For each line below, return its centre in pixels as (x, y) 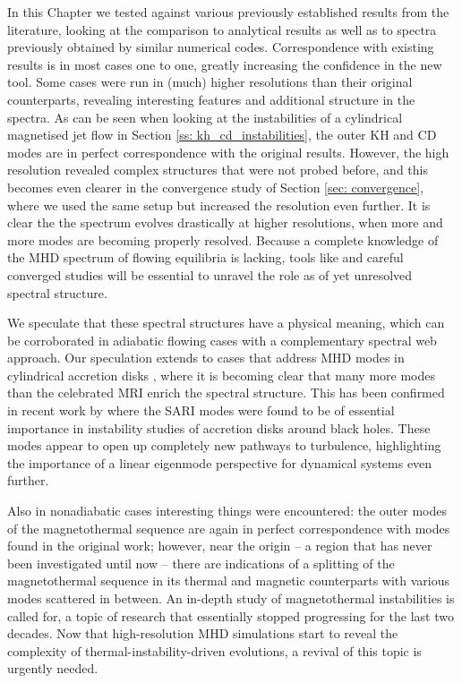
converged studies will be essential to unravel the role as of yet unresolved (210, 274)
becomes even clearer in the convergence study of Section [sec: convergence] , (216, 187)
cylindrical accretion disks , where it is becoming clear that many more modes (222, 375)
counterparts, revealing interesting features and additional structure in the (211, 99)
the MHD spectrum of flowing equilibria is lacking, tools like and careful (205, 257)
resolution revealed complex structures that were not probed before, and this (218, 170)
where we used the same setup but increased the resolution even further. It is (219, 205)
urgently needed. (53, 668)
